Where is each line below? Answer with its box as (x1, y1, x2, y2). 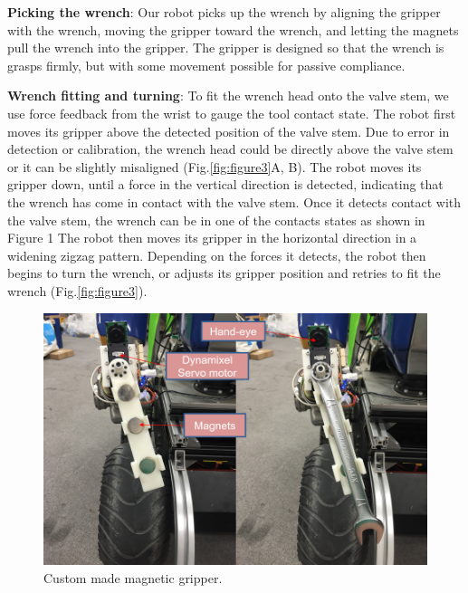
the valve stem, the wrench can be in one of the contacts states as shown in (7, 210, 425, 229)
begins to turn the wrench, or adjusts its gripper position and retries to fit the (7, 263, 441, 282)
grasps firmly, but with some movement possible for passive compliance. (7, 55, 406, 74)
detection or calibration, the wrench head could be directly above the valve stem (7, 139, 454, 158)
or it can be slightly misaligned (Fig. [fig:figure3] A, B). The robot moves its (7, 157, 422, 176)
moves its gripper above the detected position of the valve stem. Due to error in (7, 121, 450, 140)
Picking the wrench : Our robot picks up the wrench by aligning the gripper (7, 3, 441, 21)
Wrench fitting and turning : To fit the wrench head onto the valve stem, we (7, 86, 449, 105)
